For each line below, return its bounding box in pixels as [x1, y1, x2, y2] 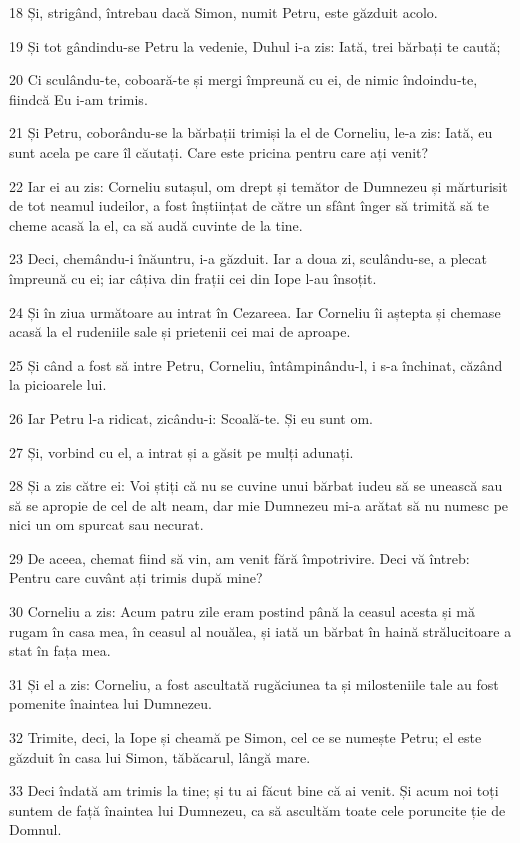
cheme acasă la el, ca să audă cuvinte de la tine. [9, 214, 303, 235]
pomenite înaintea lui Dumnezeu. [9, 693, 212, 714]
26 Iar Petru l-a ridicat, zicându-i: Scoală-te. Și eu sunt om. [9, 407, 373, 428]
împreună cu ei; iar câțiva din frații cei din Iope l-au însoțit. [9, 267, 377, 288]
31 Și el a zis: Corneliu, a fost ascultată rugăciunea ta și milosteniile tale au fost [9, 673, 499, 694]
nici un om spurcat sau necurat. [9, 514, 204, 535]
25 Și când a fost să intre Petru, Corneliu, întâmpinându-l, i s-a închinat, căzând [9, 354, 503, 375]
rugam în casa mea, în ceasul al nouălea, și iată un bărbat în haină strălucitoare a [9, 620, 512, 641]
